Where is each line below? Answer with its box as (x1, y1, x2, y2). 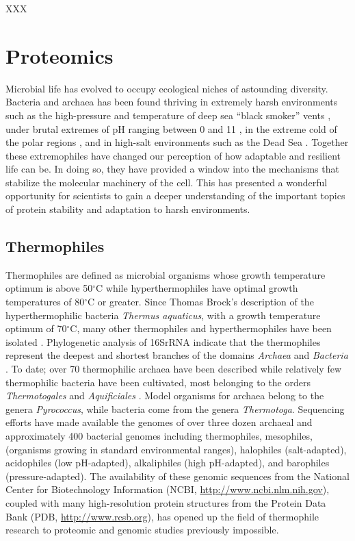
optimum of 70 (5, 321, 67, 336)
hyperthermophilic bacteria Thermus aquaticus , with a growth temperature (5, 307, 321, 322)
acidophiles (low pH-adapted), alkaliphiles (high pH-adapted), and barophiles (5, 455, 330, 470)
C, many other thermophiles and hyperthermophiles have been (70, 321, 332, 336)
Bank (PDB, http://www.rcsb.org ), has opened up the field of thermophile (5, 509, 319, 523)
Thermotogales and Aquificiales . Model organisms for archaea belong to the (5, 388, 324, 403)
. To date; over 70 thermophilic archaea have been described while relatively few (5, 362, 342, 376)
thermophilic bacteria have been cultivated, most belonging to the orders (5, 375, 311, 389)
